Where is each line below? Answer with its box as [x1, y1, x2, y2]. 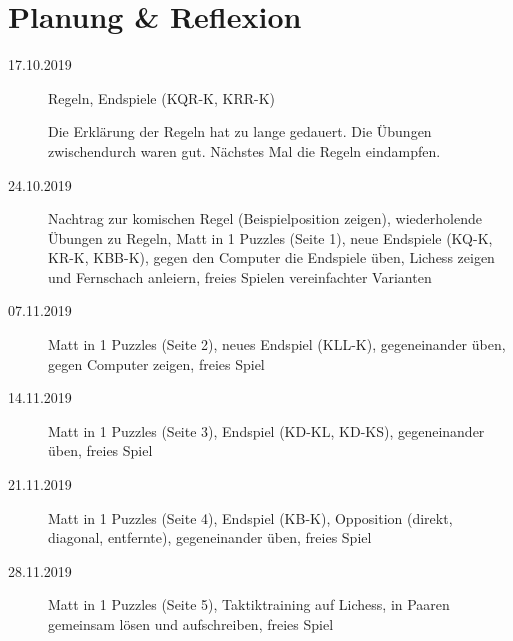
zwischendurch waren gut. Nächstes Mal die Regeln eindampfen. [48, 140, 441, 161]
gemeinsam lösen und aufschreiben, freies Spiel [48, 614, 334, 634]
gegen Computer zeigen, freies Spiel [48, 353, 265, 374]
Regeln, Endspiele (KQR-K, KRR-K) [48, 87, 275, 108]
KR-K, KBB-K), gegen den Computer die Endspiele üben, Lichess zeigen [48, 247, 495, 268]
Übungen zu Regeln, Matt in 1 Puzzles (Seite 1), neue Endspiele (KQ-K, [48, 227, 493, 248]
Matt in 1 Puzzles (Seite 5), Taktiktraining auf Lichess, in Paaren [48, 594, 450, 615]
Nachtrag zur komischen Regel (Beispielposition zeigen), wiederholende [48, 208, 482, 229]
